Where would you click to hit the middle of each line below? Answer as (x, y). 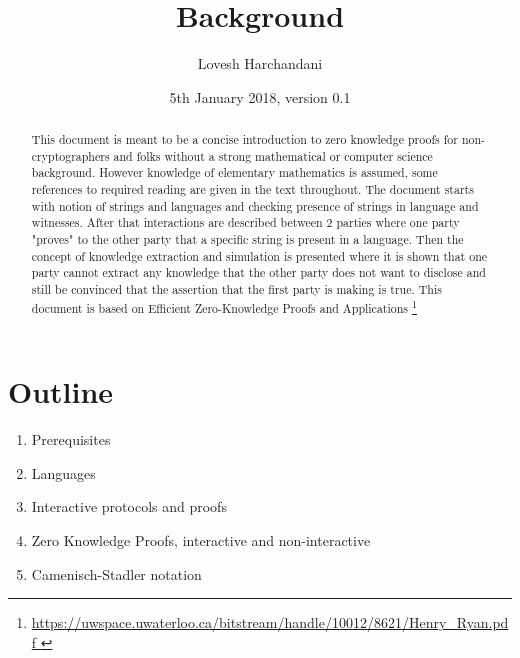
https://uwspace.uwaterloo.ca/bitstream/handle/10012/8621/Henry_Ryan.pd (270, 622)
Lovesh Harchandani (260, 63)
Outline (61, 391)
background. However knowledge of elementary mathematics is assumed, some (234, 172)
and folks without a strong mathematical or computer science (273, 155)
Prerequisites (71, 439)
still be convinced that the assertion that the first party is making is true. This (236, 289)
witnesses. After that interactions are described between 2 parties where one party (245, 222)
